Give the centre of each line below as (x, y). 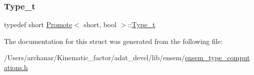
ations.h (16, 67)
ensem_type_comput (217, 57)
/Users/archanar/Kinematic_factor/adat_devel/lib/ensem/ (95, 57)
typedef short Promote (38, 24)
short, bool (100, 24)
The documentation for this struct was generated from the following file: (113, 41)
